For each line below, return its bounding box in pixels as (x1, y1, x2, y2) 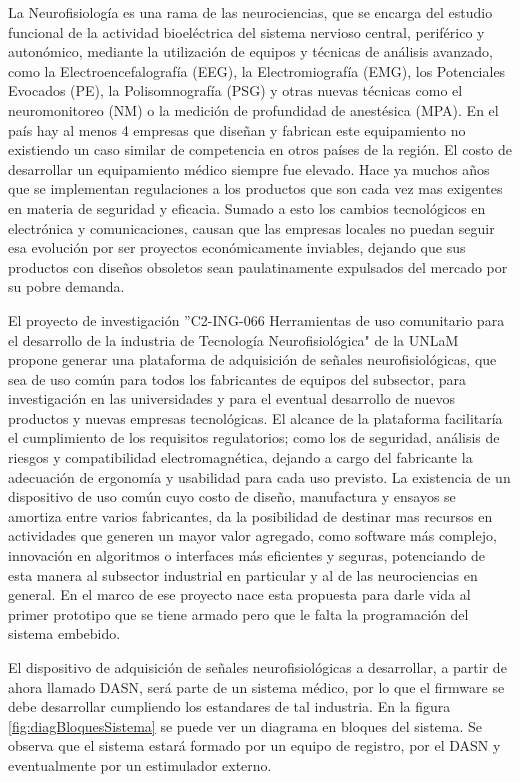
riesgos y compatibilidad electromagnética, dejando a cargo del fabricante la (8, 447, 473, 468)
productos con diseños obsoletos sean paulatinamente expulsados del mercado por (8, 256, 508, 277)
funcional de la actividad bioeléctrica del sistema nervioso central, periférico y (8, 21, 485, 42)
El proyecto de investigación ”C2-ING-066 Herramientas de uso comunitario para (8, 309, 505, 330)
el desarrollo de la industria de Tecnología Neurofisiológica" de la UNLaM (8, 329, 459, 350)
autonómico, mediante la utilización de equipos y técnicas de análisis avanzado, (8, 41, 493, 62)
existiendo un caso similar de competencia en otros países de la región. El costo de (8, 139, 513, 160)
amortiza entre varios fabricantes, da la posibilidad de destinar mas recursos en (8, 505, 493, 526)
